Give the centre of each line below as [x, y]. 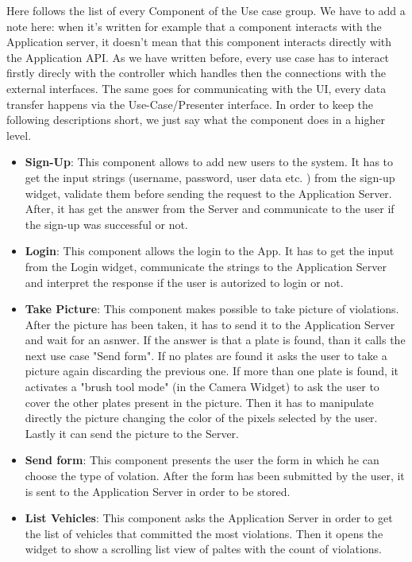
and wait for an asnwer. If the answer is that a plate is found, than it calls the [215, 340]
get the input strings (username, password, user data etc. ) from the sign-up [210, 177]
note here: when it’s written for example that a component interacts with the [194, 26]
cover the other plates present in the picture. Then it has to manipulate [199, 402]
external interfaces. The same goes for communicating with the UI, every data [196, 88]
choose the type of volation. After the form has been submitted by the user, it [215, 476]
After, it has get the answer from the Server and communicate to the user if [210, 209]
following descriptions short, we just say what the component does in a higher [196, 120]
